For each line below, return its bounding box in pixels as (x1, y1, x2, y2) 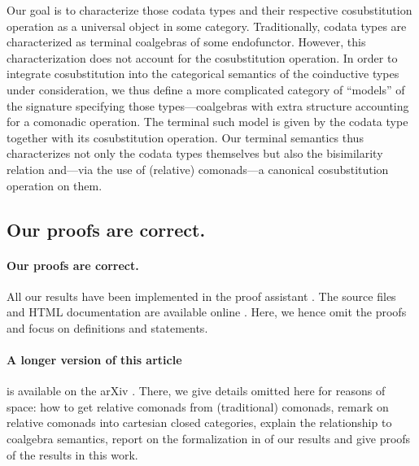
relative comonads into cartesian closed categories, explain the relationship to (7, 414, 392, 431)
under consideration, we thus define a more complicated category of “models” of (7, 81, 405, 98)
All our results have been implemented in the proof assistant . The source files (7, 287, 396, 304)
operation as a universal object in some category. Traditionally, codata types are (7, 17, 407, 34)
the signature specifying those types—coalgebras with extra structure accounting (7, 97, 409, 114)
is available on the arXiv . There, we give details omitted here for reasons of (7, 382, 386, 399)
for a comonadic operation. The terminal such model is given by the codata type (7, 113, 408, 130)
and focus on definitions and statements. (7, 319, 208, 336)
